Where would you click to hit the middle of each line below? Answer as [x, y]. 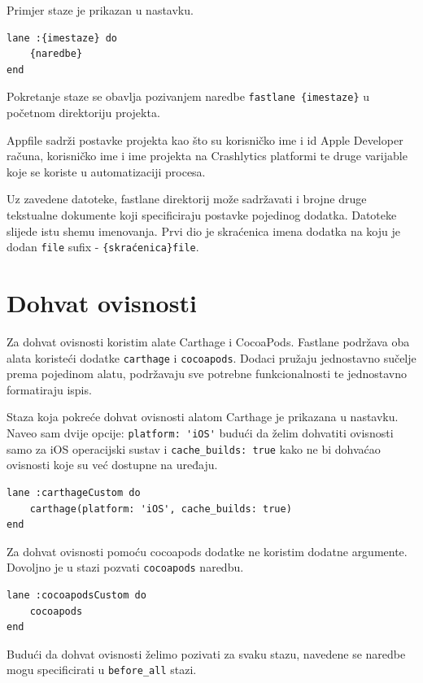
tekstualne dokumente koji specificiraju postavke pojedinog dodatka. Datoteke [202, 215]
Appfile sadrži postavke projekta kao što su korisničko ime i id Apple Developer [205, 139]
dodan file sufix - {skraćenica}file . [103, 247]
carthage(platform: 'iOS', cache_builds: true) [161, 509]
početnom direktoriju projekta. [83, 113]
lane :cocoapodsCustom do [76, 595]
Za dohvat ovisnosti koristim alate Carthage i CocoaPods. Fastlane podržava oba [208, 341]
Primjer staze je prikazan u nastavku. [100, 10]
